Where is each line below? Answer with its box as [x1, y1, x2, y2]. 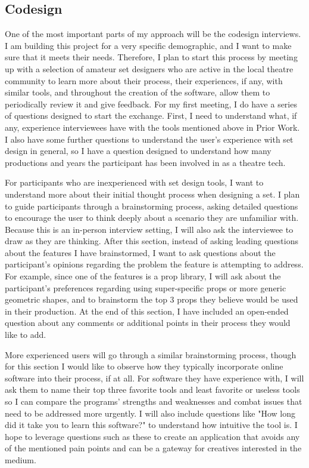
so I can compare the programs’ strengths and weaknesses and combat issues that [5, 395, 302, 408]
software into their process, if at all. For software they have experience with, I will [5, 371, 304, 384]
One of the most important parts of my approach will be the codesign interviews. [5, 27, 301, 40]
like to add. [5, 328, 46, 341]
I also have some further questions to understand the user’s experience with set [5, 133, 294, 145]
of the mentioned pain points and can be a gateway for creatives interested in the [5, 442, 302, 454]
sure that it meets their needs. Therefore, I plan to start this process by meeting [5, 51, 298, 63]
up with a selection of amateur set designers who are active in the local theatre [5, 62, 294, 75]
